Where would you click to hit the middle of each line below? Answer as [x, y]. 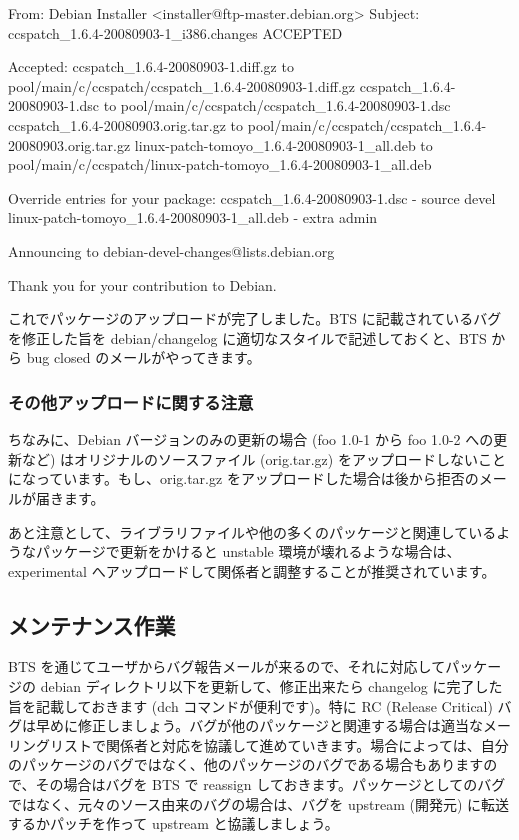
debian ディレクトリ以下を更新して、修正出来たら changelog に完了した [271, 686]
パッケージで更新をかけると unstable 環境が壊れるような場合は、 [248, 551]
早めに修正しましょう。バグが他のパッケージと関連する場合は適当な [259, 725]
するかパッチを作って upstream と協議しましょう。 [173, 823]
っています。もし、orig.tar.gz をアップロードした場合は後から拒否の [257, 478]
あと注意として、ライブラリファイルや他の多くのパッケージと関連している [252, 531]
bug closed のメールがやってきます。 [143, 357]
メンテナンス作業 [92, 624]
